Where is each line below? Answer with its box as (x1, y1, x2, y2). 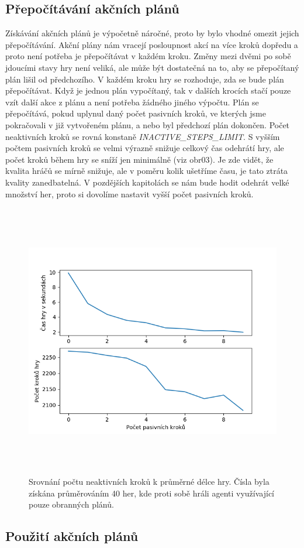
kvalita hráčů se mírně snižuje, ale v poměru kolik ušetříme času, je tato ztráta (5, 165, 288, 177)
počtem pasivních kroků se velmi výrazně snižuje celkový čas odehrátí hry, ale (5, 142, 284, 154)
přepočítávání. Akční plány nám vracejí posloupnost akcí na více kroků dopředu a (5, 38, 298, 50)
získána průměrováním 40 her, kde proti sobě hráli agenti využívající (29, 487, 274, 499)
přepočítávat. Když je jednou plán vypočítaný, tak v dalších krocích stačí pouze (5, 84, 291, 97)
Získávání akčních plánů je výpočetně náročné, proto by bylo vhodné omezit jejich (5, 27, 299, 39)
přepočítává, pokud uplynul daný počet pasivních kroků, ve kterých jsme (5, 107, 266, 119)
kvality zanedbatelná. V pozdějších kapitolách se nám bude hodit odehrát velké (5, 176, 289, 188)
